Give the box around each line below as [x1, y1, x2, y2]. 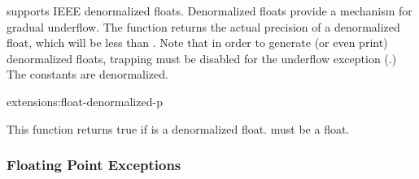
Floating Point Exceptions [7, 155, 181, 175]
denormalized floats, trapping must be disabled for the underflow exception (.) [7, 49, 397, 66]
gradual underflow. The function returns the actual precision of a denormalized [7, 18, 400, 35]
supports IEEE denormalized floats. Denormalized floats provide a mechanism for [7, 2, 412, 19]
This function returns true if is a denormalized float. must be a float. [7, 120, 350, 137]
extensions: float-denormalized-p [7, 92, 163, 109]
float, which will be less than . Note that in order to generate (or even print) [7, 34, 388, 51]
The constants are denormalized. [7, 66, 168, 83]
